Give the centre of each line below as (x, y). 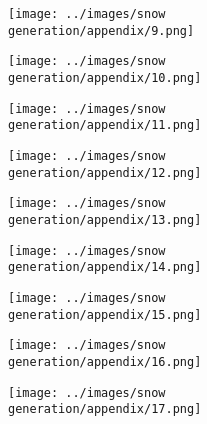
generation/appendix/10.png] (105, 77)
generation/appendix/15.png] (105, 314)
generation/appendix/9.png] (101, 30)
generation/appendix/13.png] (105, 219)
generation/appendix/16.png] (105, 361)
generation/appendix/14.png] (105, 267)
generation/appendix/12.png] (105, 172)
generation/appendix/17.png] (105, 409)
